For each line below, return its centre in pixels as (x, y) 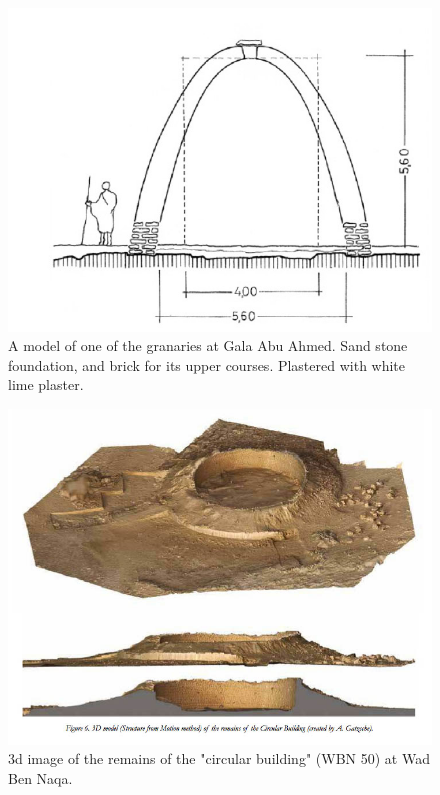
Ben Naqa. (40, 777)
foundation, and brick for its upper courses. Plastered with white (207, 364)
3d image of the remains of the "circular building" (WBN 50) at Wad (219, 758)
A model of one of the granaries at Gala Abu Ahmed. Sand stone (208, 345)
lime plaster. (46, 384)
